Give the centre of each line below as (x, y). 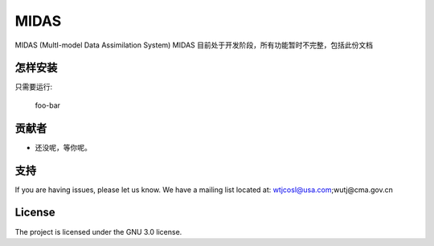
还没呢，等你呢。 (63, 147)
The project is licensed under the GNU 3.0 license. (98, 232)
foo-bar (47, 105)
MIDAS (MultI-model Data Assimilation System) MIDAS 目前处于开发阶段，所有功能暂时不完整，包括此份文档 (194, 45)
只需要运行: (34, 87)
